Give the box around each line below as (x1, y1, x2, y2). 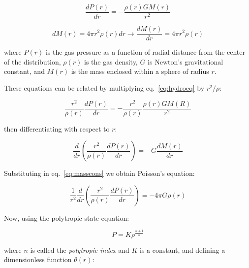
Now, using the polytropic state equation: (4, 212, 129, 223)
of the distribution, (4, 56, 61, 67)
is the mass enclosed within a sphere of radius (71, 66, 209, 76)
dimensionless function (4, 254, 72, 265)
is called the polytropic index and (30, 244, 129, 255)
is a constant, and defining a (140, 244, 225, 255)
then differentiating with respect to (4, 123, 110, 134)
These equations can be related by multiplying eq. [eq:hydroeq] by (4, 82, 205, 93)
